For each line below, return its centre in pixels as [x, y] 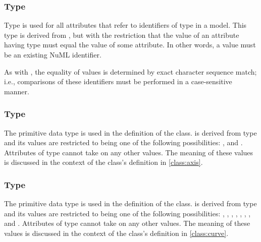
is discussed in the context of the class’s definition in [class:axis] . [103, 162]
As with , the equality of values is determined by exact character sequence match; [130, 71]
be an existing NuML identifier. [53, 54]
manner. [17, 91]
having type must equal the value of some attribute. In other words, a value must [130, 45]
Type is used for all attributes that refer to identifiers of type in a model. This [125, 25]
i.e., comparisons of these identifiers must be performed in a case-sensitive [118, 81]
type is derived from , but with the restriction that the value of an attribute [122, 35]
